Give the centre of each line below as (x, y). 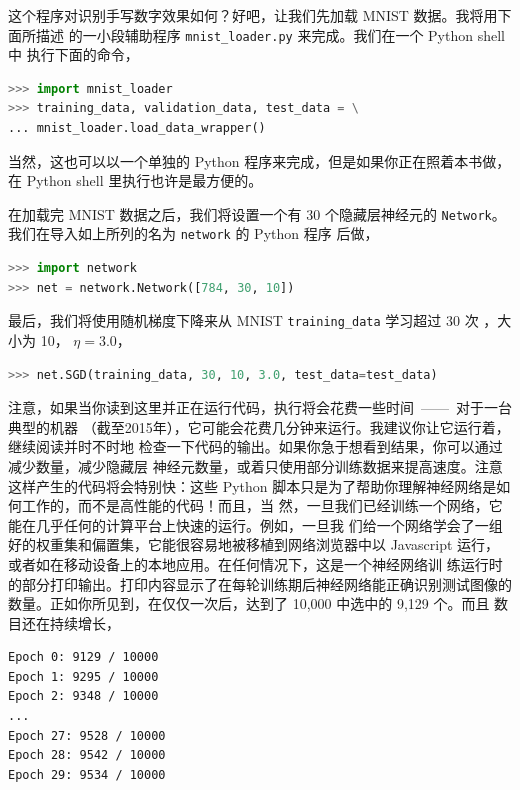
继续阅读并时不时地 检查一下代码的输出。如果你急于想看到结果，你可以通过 (255, 446)
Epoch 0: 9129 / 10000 (83, 657)
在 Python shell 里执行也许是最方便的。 (135, 180)
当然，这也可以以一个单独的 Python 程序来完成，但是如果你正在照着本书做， (259, 160)
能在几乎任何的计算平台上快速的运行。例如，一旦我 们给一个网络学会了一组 (255, 524)
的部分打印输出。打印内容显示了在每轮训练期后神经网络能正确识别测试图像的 (260, 583)
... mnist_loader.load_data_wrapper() (137, 128)
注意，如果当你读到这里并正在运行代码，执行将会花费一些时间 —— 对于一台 (260, 407)
